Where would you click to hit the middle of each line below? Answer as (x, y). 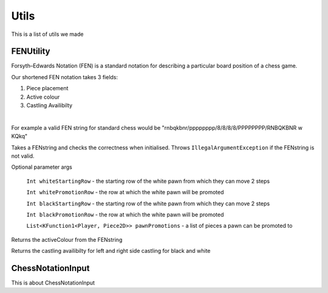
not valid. (23, 156)
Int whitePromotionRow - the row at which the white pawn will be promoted (125, 192)
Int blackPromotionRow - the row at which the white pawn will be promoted (125, 214)
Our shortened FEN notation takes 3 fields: (65, 77)
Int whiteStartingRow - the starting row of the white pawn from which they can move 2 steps (148, 181)
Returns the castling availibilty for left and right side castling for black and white (111, 251)
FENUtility (31, 51)
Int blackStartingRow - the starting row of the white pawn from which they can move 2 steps (148, 203)
